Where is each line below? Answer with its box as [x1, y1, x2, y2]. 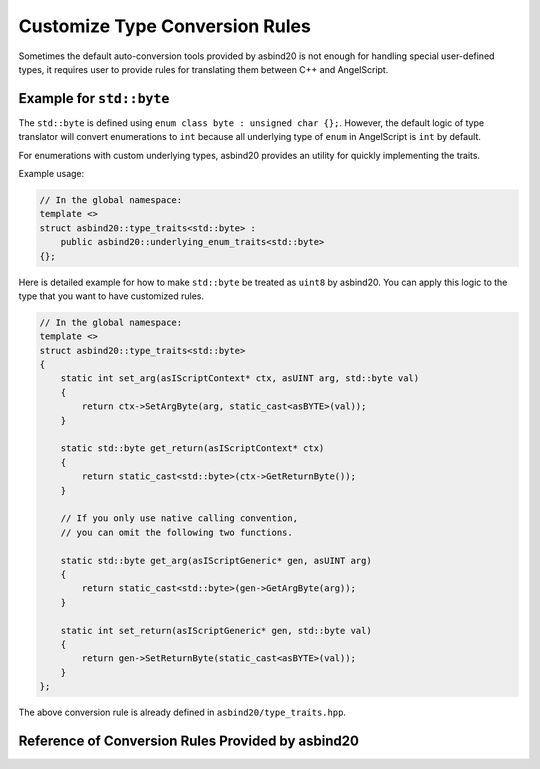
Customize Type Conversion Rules [18, 15, 312, 37]
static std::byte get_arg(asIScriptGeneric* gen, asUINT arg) [60, 555, 372, 566]
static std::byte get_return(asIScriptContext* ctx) [60, 443, 325, 454]
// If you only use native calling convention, [60, 513, 299, 524]
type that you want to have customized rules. [18, 290, 205, 302]
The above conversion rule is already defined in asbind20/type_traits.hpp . [18, 706, 347, 719]
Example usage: [18, 168, 85, 180]
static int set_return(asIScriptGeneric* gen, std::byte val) [60, 625, 372, 636]
